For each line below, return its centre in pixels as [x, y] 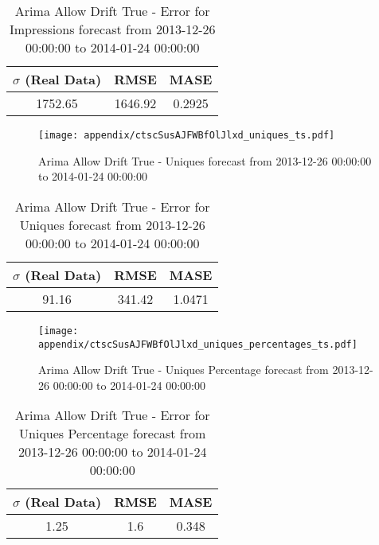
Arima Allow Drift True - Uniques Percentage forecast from [184, 370]
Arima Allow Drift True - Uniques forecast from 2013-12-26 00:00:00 [205, 160]
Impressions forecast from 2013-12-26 [112, 29]
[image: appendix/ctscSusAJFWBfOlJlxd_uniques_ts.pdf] [187, 135]
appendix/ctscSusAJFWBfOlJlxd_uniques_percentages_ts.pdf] [198, 344]
